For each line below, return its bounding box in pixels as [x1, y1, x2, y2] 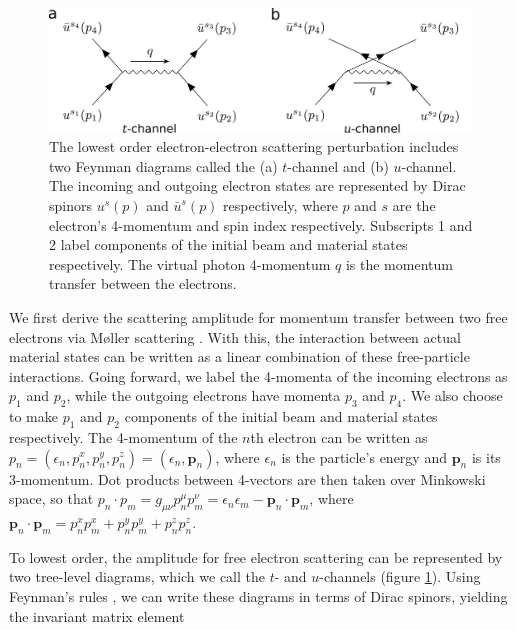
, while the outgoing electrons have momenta [66, 385, 341, 406]
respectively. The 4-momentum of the [9, 426, 238, 447]
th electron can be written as [250, 426, 428, 447]
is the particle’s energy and [281, 446, 447, 467]
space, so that [9, 488, 94, 509]
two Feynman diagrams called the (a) [49, 155, 278, 176]
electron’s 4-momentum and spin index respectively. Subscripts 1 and [49, 214, 473, 235]
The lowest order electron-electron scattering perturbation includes [49, 136, 459, 157]
